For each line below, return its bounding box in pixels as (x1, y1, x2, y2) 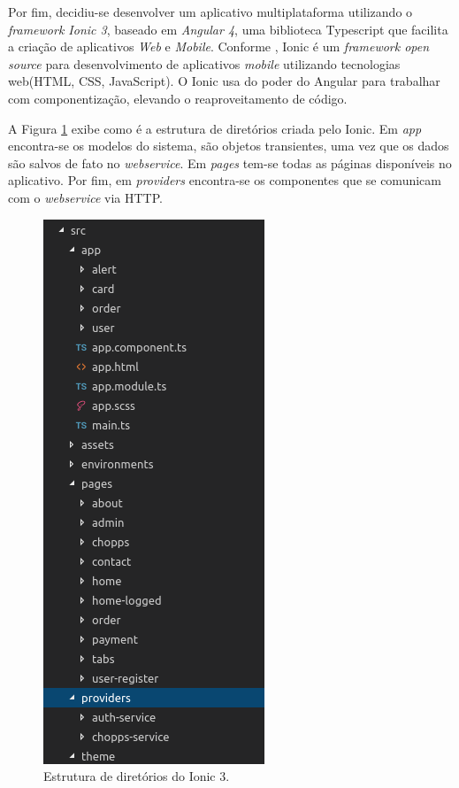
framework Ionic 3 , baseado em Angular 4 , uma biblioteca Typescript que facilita (8, 19, 448, 38)
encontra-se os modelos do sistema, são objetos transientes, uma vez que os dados (8, 136, 449, 155)
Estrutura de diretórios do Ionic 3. (43, 767, 230, 785)
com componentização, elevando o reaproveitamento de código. (8, 89, 348, 107)
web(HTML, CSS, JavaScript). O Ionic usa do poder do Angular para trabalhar (8, 72, 440, 90)
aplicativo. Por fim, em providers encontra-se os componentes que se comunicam (8, 171, 441, 189)
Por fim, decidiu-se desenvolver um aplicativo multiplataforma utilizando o (8, 3, 413, 20)
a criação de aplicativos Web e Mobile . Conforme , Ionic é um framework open (8, 37, 430, 56)
